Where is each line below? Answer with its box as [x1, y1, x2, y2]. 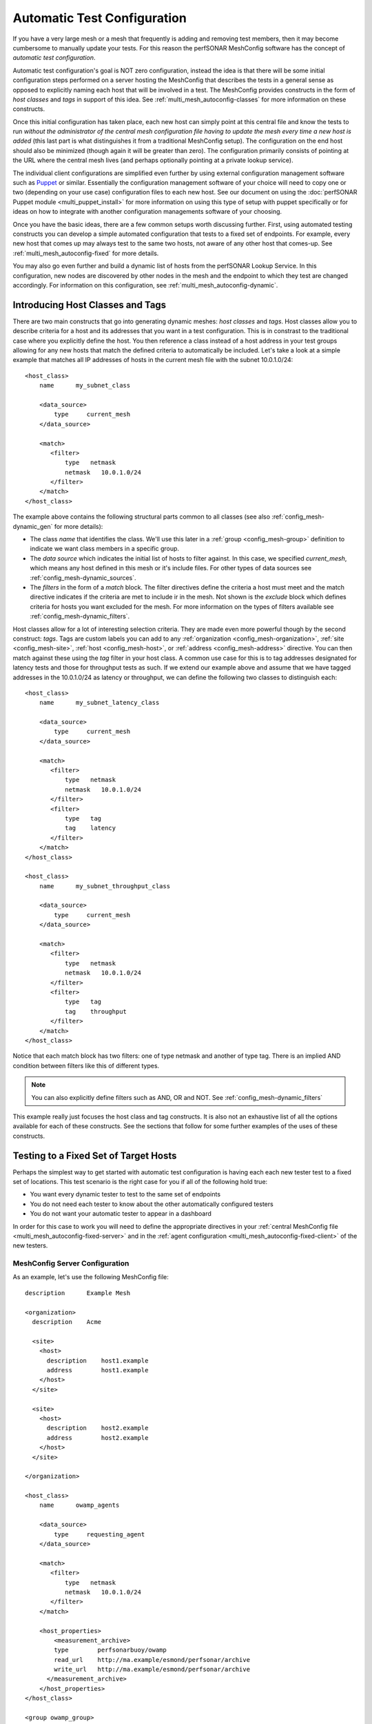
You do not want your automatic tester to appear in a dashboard [30, 1210, 211, 1218]
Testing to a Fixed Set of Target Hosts [12, 1150, 177, 1161]
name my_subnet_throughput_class [39, 882, 171, 890]
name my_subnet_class [39, 381, 131, 390]
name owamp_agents [39, 1501, 120, 1510]
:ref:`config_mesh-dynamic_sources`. [30, 573, 137, 582]
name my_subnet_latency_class [39, 699, 160, 707]
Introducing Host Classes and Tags [12, 299, 167, 310]
